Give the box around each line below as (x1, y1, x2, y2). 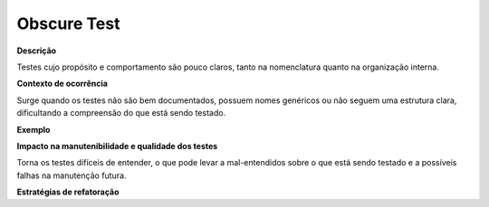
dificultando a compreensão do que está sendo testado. (16, 108, 226, 118)
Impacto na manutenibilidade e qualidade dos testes (16, 140, 218, 151)
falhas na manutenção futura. (16, 170, 127, 181)
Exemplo (16, 124, 51, 135)
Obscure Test (16, 14, 120, 33)
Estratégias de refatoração (16, 186, 120, 198)
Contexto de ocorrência (16, 78, 109, 89)
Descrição (16, 45, 57, 56)
